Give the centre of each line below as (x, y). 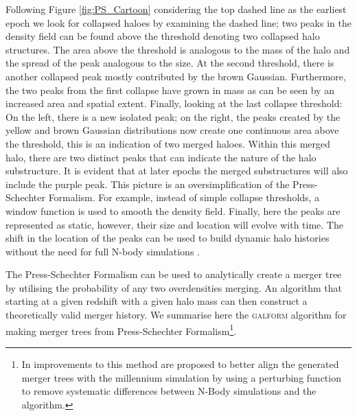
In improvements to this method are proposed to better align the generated (180, 363)
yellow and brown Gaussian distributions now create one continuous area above (172, 130)
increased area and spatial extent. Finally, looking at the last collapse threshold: (174, 103)
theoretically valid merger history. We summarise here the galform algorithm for (176, 315)
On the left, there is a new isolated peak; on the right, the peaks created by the (173, 116)
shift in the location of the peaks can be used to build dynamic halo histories (168, 238)
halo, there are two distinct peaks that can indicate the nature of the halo (161, 157)
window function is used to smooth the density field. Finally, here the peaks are (173, 210)
